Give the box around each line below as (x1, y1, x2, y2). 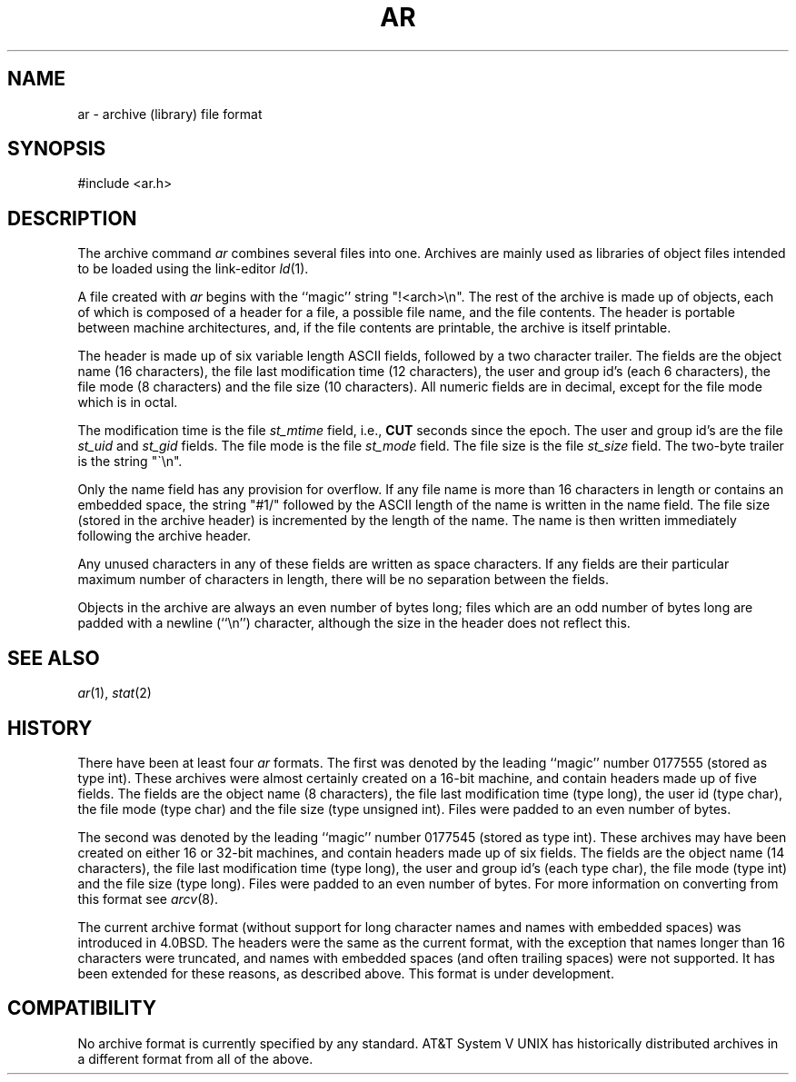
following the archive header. (77, 528, 251, 544)
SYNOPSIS (7, 137, 106, 161)
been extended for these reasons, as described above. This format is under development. (77, 965, 614, 981)
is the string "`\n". (77, 453, 183, 470)
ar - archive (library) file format (77, 105, 263, 122)
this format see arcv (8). (77, 890, 219, 907)
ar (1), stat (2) (77, 685, 152, 701)
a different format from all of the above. (77, 1050, 313, 1067)
